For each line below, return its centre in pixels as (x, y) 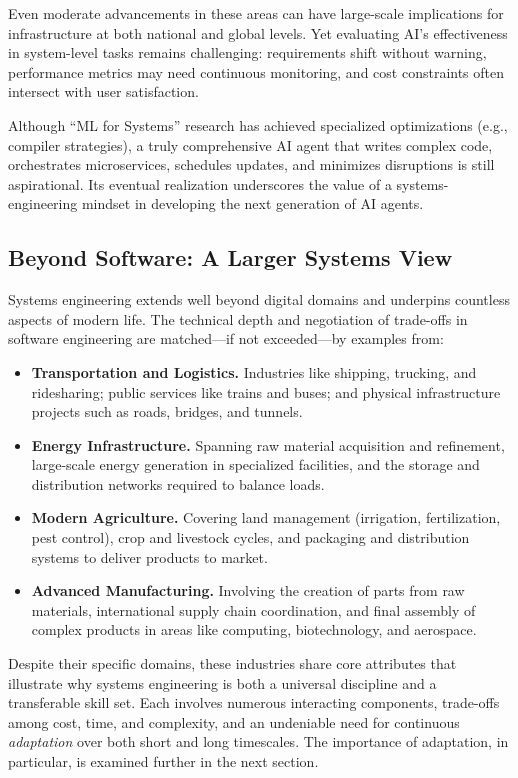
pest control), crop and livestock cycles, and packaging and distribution (250, 537)
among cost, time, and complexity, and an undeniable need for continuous (234, 721)
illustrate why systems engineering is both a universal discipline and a (222, 682)
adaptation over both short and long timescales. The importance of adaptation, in (258, 741)
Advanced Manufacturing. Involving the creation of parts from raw (248, 590)
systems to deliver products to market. (149, 556)
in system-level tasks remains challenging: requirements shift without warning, (247, 52)
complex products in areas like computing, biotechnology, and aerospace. (254, 629)
